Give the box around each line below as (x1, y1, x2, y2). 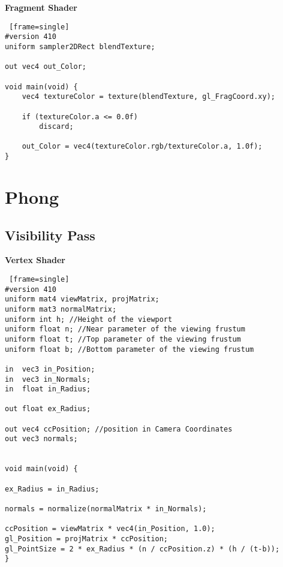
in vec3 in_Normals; (5, 375, 91, 384)
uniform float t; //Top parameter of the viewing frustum (5, 334, 241, 343)
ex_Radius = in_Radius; (5, 484, 100, 493)
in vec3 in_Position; (5, 364, 95, 373)
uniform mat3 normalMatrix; (5, 304, 117, 313)
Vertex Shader (5, 254, 66, 266)
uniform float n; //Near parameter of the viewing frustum (5, 325, 245, 334)
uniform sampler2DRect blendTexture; (5, 42, 155, 51)
